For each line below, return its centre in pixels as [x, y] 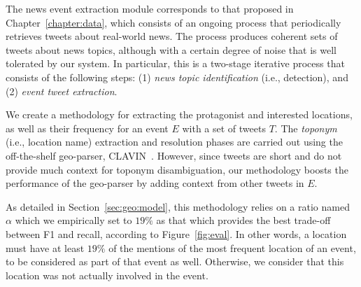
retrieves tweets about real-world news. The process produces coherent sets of [172, 36]
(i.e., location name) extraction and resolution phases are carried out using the [174, 142]
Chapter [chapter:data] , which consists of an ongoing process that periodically [174, 22]
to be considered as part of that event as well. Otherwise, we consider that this [175, 261]
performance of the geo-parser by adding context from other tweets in [155, 183]
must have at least [45, 247]
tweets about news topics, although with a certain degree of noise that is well [171, 49]
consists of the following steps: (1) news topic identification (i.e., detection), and [177, 77]
